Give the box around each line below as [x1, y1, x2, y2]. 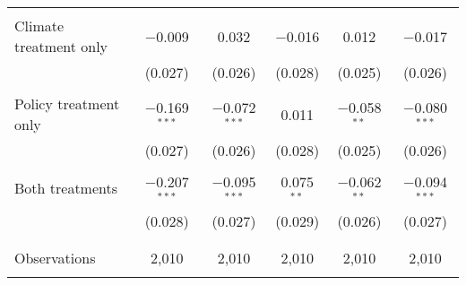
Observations [14, 246, 96, 268]
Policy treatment [14, 93, 120, 114]
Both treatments [14, 177, 118, 199]
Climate [14, 15, 65, 36]
